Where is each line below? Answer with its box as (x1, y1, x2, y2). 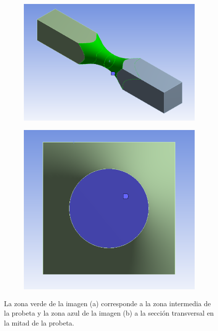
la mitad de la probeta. (4, 317, 74, 328)
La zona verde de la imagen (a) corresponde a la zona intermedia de (4, 298, 211, 308)
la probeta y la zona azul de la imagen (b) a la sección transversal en (4, 308, 214, 318)
